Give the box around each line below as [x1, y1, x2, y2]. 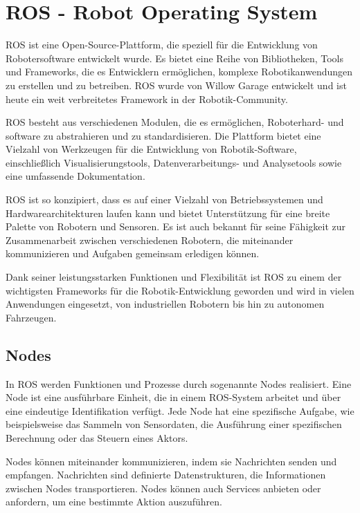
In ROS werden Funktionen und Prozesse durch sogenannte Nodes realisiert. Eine [6, 376, 352, 391]
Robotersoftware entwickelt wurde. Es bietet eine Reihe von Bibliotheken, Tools [6, 50, 343, 65]
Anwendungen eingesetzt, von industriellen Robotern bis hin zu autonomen [6, 297, 325, 311]
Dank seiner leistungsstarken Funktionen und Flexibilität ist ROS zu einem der [6, 270, 342, 284]
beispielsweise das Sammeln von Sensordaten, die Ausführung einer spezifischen [6, 417, 342, 431]
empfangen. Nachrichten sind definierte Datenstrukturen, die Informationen [6, 467, 326, 482]
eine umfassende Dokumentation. [6, 169, 145, 183]
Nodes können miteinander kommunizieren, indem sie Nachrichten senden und [6, 454, 337, 468]
